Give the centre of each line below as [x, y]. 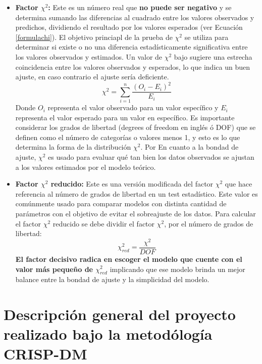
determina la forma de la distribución [73, 147]
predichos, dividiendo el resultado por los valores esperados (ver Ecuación [129, 27]
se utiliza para [206, 37]
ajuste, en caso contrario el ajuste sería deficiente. [92, 77]
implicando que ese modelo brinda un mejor [177, 269]
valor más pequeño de [54, 269]
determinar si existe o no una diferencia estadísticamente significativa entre [132, 47]
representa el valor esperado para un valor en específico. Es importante [125, 117]
